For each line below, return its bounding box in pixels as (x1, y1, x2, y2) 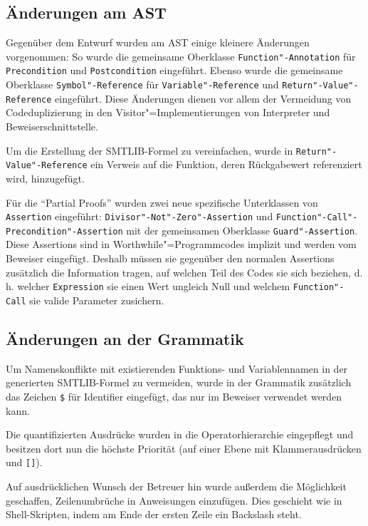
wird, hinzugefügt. (6, 170, 85, 185)
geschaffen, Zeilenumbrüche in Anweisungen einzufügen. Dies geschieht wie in (6, 493, 342, 507)
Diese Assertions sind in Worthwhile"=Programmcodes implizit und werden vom (6, 237, 357, 252)
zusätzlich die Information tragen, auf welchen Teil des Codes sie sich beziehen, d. (6, 264, 363, 279)
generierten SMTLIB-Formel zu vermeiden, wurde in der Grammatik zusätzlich (6, 375, 352, 390)
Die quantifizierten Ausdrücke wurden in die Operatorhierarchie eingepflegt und (6, 427, 354, 442)
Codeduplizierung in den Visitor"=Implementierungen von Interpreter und (6, 105, 330, 120)
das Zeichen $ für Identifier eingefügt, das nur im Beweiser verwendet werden (6, 388, 342, 403)
